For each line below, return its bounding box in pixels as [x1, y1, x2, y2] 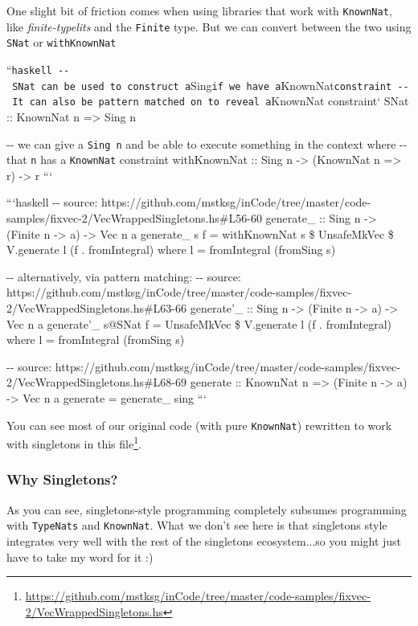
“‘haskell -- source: [6, 194, 98, 211]
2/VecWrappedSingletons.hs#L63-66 [6, 300, 187, 316]
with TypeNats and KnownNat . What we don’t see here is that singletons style [6, 517, 387, 534]
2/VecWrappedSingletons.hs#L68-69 [6, 374, 187, 391]
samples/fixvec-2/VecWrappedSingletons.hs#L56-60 [6, 210, 262, 227]
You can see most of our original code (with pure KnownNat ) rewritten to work [6, 416, 392, 433]
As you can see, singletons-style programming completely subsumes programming [6, 501, 407, 518]
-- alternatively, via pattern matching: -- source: [6, 268, 241, 284]
